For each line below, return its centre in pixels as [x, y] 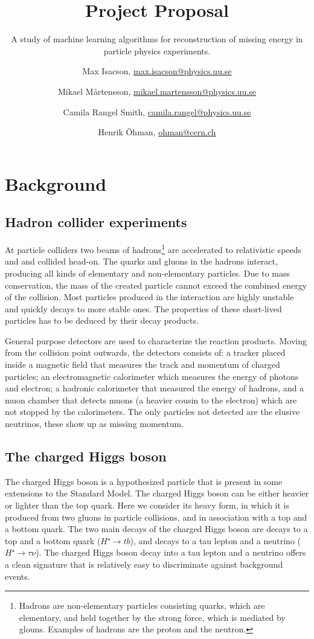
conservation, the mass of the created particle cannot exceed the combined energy [156, 285]
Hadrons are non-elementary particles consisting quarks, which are [142, 605]
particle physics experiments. [157, 50]
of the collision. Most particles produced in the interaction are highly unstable [149, 297]
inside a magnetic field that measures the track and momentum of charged [143, 364]
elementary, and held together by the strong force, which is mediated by [152, 617]
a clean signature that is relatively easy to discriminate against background [144, 564]
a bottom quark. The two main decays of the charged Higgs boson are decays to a [156, 529]
